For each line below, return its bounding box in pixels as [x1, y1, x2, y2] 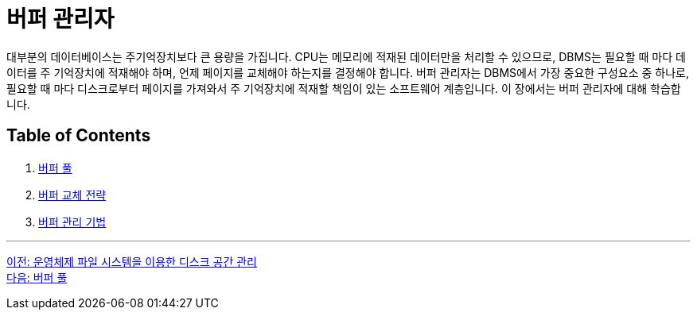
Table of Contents [6, 125, 151, 146]
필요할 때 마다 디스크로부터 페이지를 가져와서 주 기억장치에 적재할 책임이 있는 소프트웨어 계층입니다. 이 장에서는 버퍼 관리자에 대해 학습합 [6, 81, 681, 95]
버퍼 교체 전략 [38, 187, 107, 202]
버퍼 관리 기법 [38, 214, 107, 229]
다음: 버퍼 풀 [6, 270, 68, 284]
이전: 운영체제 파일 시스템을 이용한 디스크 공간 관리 [6, 254, 257, 268]
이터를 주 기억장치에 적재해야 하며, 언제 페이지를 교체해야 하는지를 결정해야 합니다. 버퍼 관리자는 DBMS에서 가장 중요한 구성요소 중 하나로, [6, 65, 690, 79]
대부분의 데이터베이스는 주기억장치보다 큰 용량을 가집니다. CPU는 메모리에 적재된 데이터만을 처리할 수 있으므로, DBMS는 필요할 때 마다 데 [6, 49, 686, 64]
